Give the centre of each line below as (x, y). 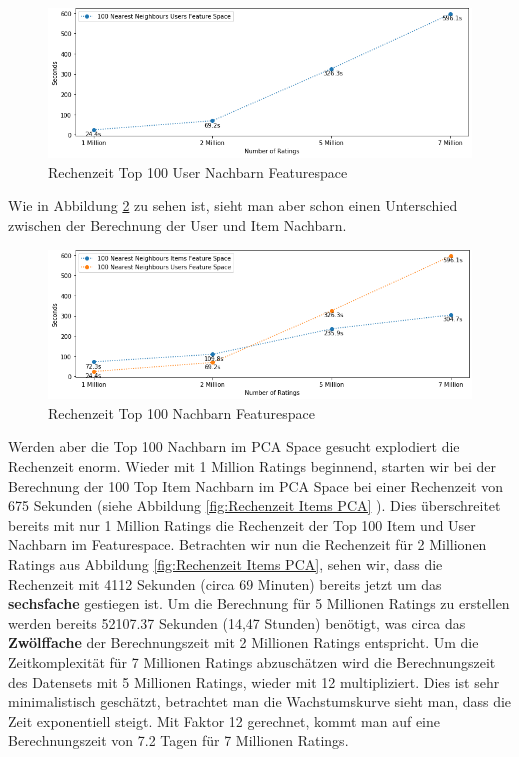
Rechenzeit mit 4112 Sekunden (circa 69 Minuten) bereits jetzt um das (225, 583)
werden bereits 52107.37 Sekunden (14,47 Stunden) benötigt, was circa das (237, 622)
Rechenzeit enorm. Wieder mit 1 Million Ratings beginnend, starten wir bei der (252, 466)
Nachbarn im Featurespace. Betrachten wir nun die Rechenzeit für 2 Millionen (247, 544)
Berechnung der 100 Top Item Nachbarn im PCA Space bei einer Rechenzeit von (255, 485)
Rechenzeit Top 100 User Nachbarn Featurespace (198, 171)
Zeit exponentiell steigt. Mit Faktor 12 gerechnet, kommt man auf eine (224, 720)
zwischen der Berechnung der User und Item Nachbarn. (177, 224)
